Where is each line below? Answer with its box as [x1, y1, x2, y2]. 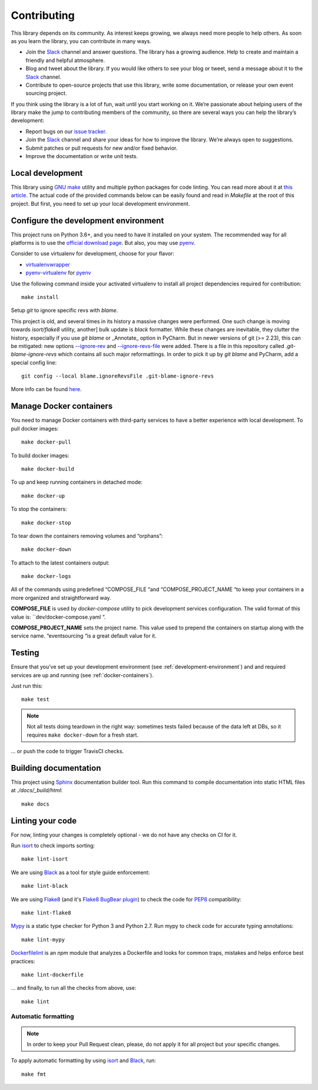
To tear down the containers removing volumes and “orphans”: [11, 532, 163, 539]
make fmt [21, 1071, 47, 1078]
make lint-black [21, 882, 68, 889]
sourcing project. [25, 90, 67, 97]
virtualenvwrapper [25, 261, 71, 268]
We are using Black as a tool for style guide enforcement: [11, 869, 150, 876]
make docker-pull [21, 439, 71, 445]
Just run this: [11, 682, 43, 690]
